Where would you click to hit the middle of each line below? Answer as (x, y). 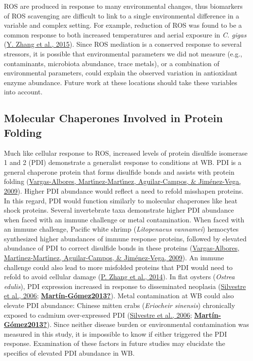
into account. (23, 92)
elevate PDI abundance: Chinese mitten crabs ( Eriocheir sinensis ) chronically (120, 305)
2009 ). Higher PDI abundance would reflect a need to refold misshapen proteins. (124, 190)
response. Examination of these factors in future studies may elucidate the (115, 343)
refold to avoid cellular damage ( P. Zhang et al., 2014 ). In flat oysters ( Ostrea (119, 277)
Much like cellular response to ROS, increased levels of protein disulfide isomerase (126, 153)
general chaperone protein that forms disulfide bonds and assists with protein (119, 171)
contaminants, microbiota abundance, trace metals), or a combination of (112, 63)
